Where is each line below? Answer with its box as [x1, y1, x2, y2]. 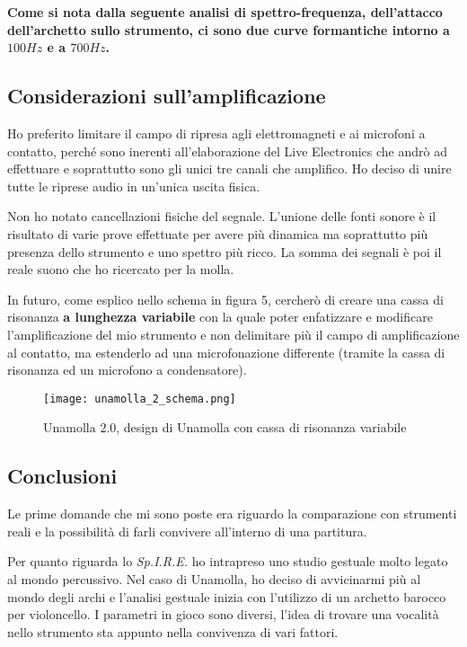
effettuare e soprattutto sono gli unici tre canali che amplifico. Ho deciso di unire [7, 159, 452, 178]
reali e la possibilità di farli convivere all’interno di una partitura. [7, 521, 367, 540]
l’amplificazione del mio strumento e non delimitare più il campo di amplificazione [7, 324, 460, 343]
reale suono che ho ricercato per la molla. [7, 260, 234, 279]
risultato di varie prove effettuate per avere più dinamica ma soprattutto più [7, 224, 428, 243]
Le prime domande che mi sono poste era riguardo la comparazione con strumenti [7, 504, 457, 523]
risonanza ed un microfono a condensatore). [7, 360, 247, 379]
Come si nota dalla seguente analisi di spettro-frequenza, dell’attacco [7, 3, 443, 21]
